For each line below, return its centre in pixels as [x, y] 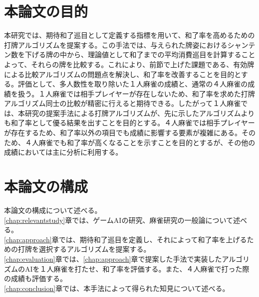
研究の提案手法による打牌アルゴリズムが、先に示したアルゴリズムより [140, 113]
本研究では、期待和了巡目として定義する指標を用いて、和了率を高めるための [129, 35]
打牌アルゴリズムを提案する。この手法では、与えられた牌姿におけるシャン [126, 45]
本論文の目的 [46, 11]
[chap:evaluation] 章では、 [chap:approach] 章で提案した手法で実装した [113, 258]
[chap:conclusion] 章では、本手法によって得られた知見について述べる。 [117, 288]
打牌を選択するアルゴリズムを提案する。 [84, 249]
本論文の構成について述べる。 [53, 210]
